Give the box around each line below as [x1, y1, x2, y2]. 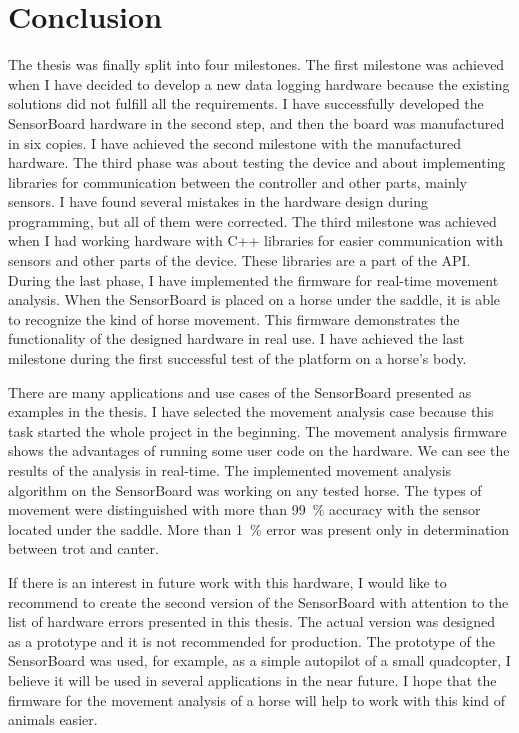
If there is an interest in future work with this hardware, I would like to [8, 571, 447, 592]
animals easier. [8, 709, 98, 730]
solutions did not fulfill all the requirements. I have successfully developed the [8, 93, 484, 114]
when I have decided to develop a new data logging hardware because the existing [8, 73, 510, 94]
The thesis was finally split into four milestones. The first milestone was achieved [8, 54, 505, 75]
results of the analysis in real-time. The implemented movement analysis [8, 460, 452, 480]
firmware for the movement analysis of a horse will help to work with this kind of [8, 689, 506, 710]
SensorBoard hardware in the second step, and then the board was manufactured [8, 112, 505, 133]
